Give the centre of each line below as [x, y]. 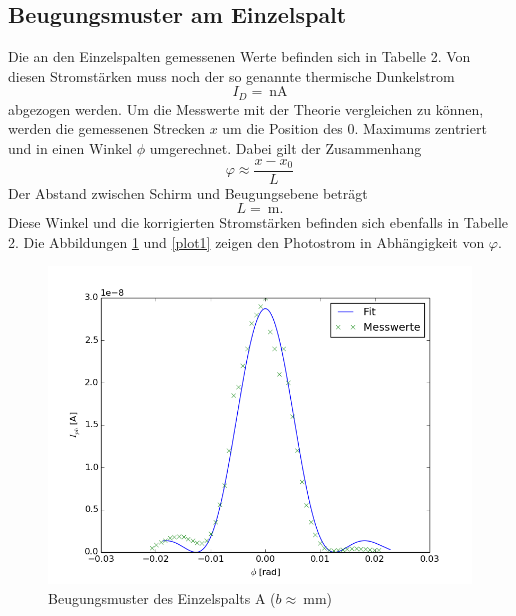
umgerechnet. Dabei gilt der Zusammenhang [285, 148]
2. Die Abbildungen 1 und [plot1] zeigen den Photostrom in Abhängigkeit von [246, 241]
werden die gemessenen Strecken [106, 128]
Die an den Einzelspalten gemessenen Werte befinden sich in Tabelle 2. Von [239, 56]
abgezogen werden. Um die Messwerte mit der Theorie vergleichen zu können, [246, 108]
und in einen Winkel [70, 148]
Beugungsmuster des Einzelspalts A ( [162, 598]
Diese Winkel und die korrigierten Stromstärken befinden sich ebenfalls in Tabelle [258, 222]
